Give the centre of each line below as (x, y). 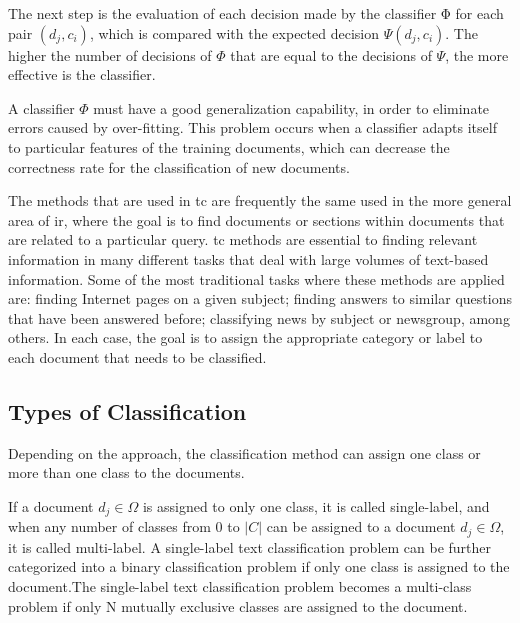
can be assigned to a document (361, 526)
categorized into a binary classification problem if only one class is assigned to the (259, 566)
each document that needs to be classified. (137, 356)
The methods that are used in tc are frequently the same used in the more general (260, 200)
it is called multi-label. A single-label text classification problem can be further (250, 546)
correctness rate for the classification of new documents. (179, 166)
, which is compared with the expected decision (234, 32)
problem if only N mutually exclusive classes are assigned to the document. (238, 605)
